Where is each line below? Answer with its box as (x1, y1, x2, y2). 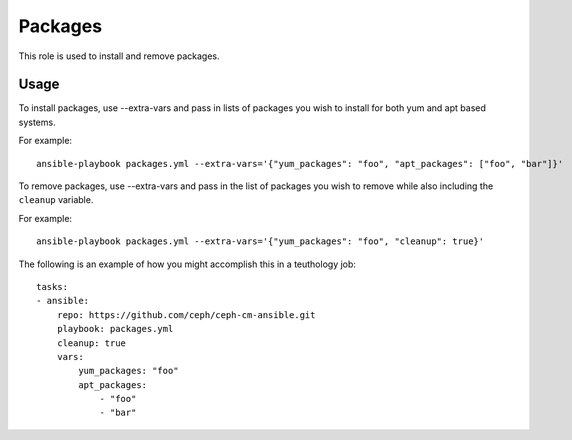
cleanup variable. (18, 194, 94, 206)
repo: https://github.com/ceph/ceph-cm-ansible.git (56, 309, 316, 320)
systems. (18, 116, 56, 128)
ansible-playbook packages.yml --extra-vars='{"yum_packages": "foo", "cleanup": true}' (36, 236, 485, 247)
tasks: (36, 281, 69, 292)
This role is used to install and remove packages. (18, 50, 220, 62)
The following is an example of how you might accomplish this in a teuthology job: (18, 258, 357, 270)
